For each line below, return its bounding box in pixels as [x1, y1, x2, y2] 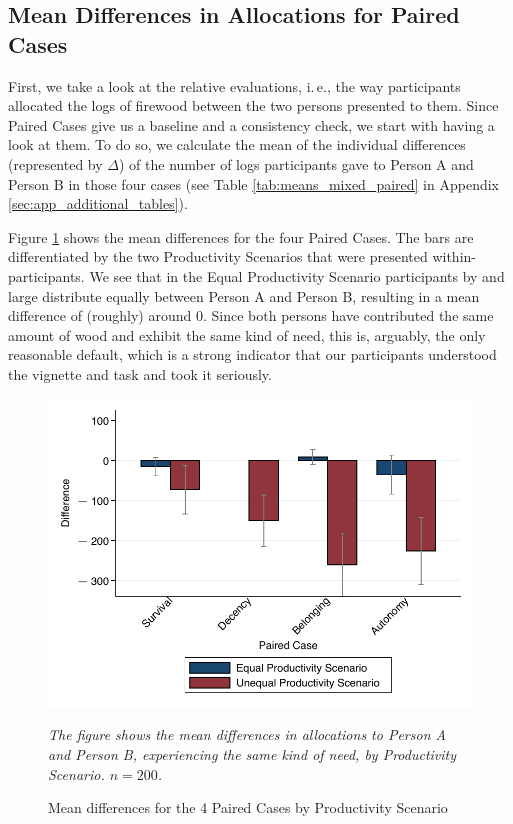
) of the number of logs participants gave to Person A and [119, 153, 474, 174]
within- [432, 246, 476, 267]
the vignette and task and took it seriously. [8, 363, 272, 384]
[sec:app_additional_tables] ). [8, 193, 188, 214]
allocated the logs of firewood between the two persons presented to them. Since [8, 95, 499, 116]
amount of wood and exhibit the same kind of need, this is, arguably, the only [8, 324, 486, 345]
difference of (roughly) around [8, 305, 192, 326]
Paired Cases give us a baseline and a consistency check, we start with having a [8, 114, 495, 135]
